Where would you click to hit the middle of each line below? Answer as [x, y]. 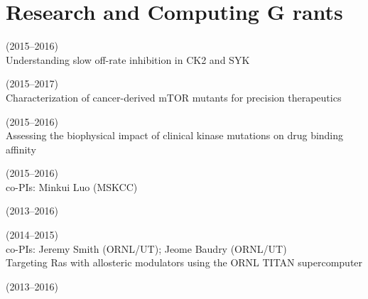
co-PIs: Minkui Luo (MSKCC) [72, 186]
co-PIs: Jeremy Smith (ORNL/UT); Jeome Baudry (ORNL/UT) [146, 248]
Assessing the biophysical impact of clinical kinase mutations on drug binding [175, 135]
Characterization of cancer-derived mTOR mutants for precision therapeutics [174, 97]
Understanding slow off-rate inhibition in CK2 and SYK [128, 59]
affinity [21, 149]
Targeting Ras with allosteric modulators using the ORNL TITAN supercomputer [184, 262]
